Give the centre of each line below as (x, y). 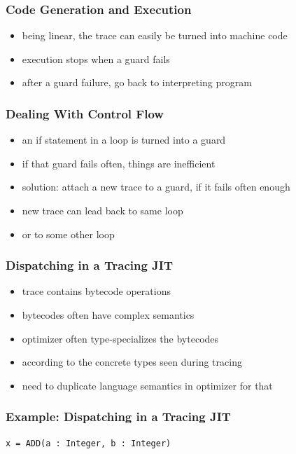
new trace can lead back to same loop (103, 210)
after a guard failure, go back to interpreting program (137, 82)
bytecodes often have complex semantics (108, 315)
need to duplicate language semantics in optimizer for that (147, 385)
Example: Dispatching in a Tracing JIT (118, 417)
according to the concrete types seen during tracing (132, 362)
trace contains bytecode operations (96, 291)
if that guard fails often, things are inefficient (119, 163)
